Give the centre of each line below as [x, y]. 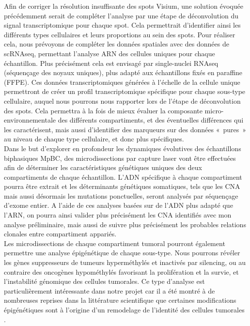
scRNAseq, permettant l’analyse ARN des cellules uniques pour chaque [109, 53]
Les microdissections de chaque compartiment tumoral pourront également [115, 243]
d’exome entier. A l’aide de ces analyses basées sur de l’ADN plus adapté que [118, 205]
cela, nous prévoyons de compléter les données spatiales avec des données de [117, 44]
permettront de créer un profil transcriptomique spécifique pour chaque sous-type [125, 91]
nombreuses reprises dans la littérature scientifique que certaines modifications [120, 300]
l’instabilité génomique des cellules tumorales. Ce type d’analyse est [104, 281]
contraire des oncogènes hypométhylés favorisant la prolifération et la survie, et [121, 272]
